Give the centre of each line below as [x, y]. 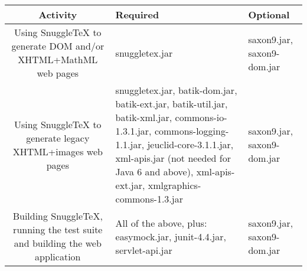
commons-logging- [192, 131]
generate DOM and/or [58, 46]
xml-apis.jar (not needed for [173, 158]
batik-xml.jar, [144, 117]
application [58, 257]
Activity [58, 14]
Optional [269, 14]
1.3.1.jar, [133, 131]
